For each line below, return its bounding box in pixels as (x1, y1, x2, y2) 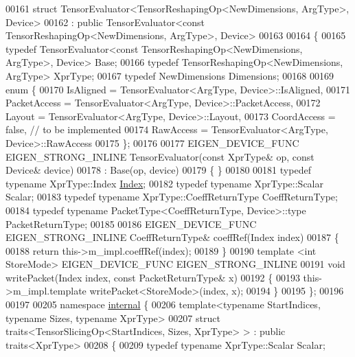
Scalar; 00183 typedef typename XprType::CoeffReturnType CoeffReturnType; (5, 189, 338, 204)
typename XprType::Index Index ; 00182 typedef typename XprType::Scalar (5, 176, 323, 190)
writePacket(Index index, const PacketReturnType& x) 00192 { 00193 (5, 270, 300, 284)
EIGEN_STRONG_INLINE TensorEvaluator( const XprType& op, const (5, 149, 314, 163)
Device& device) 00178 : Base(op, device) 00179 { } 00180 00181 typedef (5, 163, 311, 177)
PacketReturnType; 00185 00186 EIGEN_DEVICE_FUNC (5, 216, 257, 231)
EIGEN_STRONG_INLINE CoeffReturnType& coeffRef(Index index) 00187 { (5, 230, 339, 244)
